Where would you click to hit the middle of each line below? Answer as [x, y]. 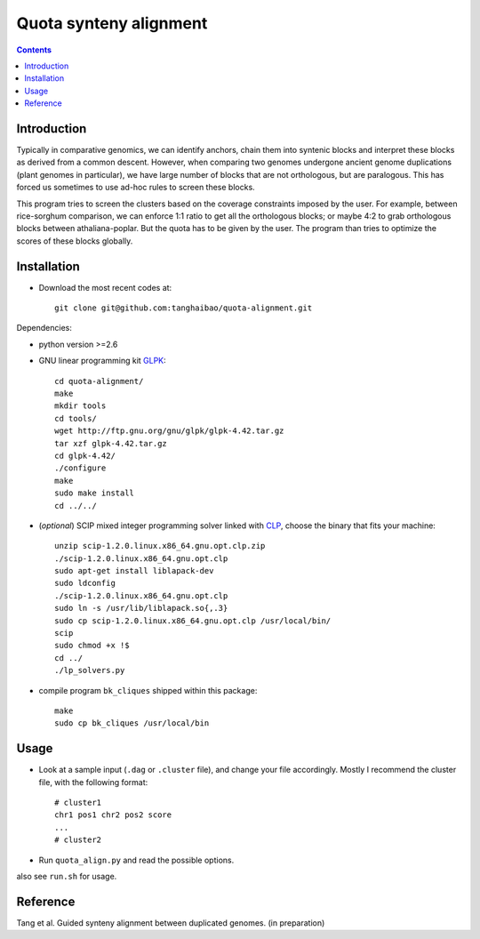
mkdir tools [80, 406]
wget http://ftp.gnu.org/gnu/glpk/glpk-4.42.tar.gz [169, 431]
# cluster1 [78, 803]
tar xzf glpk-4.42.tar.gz [111, 443]
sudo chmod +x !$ [92, 646]
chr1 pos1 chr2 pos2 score [113, 815]
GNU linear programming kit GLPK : [102, 361]
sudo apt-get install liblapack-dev [134, 571]
